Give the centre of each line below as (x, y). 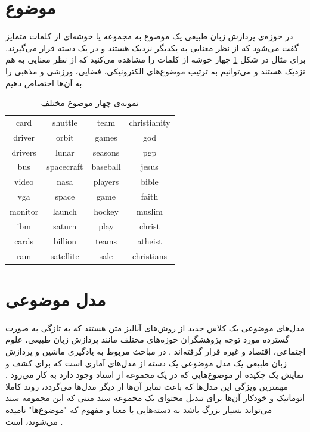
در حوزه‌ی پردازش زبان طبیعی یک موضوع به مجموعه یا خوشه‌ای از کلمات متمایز (149, 36)
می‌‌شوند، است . (34, 421)
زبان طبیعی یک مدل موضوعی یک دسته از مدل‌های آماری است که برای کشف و (146, 363)
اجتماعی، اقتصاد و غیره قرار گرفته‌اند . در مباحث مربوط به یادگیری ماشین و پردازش (156, 351)
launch (65, 211)
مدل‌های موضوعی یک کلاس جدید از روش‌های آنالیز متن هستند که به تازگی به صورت (155, 327)
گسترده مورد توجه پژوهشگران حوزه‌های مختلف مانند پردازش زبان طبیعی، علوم (148, 339)
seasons (106, 152)
